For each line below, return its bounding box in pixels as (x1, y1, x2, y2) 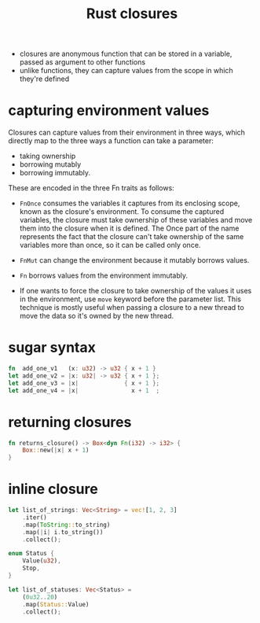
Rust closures (86, 5, 178, 23)
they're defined (19, 74, 70, 83)
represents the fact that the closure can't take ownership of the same (19, 232, 244, 241)
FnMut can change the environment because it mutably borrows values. (19, 256, 250, 265)
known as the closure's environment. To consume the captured (19, 207, 225, 216)
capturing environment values (8, 101, 210, 120)
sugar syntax (8, 339, 96, 356)
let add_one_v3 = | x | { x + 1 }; (8, 379, 159, 387)
